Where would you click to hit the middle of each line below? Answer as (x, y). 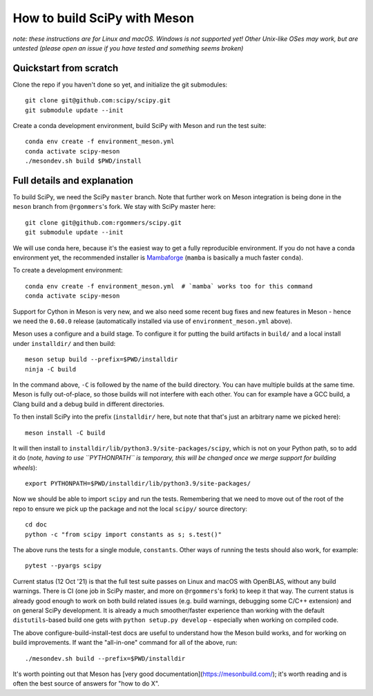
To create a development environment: (68, 271)
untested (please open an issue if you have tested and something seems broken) (128, 48)
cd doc (36, 525)
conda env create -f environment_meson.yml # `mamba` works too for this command (169, 286)
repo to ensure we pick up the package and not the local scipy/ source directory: (130, 509)
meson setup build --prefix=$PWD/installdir (102, 359)
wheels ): (25, 468)
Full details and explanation (73, 181)
